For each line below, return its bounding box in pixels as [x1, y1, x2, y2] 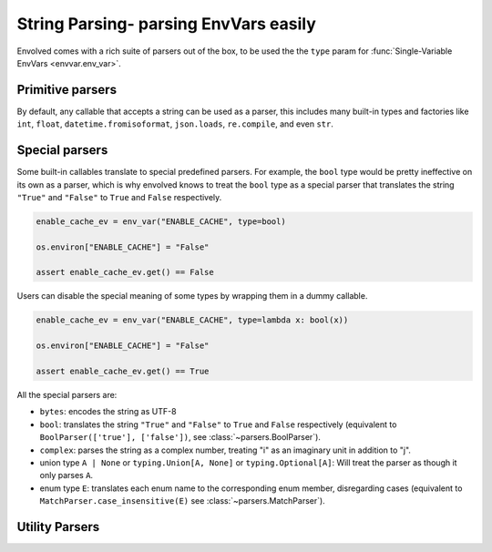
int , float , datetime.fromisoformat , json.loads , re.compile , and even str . [16, 118, 334, 129]
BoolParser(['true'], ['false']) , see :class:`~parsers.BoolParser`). [39, 432, 321, 443]
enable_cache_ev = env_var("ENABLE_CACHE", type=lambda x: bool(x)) [36, 315, 349, 325]
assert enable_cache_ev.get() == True [36, 366, 210, 376]
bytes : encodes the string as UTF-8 [39, 406, 177, 417]
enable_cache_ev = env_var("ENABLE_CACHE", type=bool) [36, 216, 286, 227]
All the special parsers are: [16, 389, 118, 400]
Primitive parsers [16, 82, 118, 97]
